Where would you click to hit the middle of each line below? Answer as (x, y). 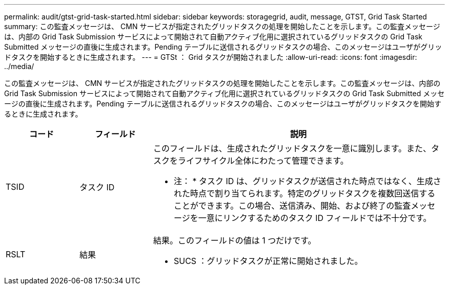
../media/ (19, 66)
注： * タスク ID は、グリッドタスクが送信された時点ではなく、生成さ (307, 181)
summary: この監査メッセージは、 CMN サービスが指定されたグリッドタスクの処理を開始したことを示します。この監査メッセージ (222, 26)
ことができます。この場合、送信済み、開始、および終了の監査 (292, 206)
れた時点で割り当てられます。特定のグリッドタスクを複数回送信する (304, 193)
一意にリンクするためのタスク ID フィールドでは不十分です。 (315, 218)
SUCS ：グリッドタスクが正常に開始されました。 (268, 261)
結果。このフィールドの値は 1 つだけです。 (234, 240)
